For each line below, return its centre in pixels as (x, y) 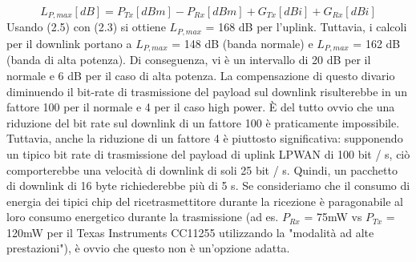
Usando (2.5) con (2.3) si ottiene (86, 27)
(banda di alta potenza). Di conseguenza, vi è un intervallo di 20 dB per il (189, 60)
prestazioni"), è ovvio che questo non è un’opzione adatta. (148, 248)
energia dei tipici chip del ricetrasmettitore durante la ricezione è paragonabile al (205, 201)
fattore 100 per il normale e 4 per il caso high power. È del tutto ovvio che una (201, 107)
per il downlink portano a (69, 43)
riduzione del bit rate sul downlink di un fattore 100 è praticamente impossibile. (203, 122)
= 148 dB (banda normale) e (242, 43)
